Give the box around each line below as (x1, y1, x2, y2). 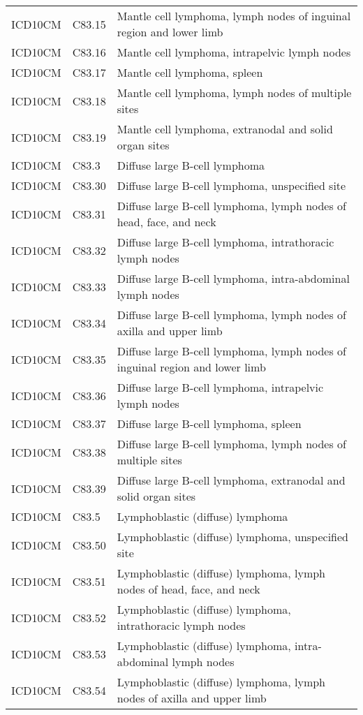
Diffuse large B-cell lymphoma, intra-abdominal (117, 270, 350, 286)
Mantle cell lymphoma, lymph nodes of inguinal (117, 8, 351, 24)
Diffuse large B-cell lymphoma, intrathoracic (117, 234, 334, 250)
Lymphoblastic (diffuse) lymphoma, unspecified (117, 529, 348, 545)
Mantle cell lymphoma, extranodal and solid (117, 121, 333, 137)
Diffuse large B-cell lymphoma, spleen (117, 415, 302, 432)
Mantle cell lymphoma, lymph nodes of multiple (117, 84, 352, 101)
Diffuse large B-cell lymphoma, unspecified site (117, 177, 346, 193)
